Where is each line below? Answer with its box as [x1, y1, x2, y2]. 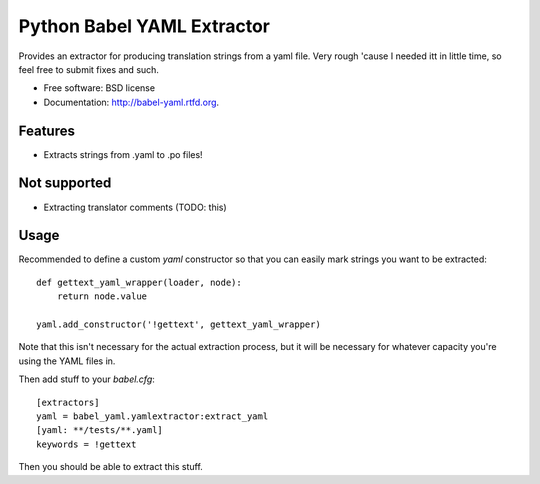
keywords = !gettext [36, 438, 137, 450]
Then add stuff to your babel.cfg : [18, 373, 155, 385]
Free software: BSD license [43, 82, 155, 94]
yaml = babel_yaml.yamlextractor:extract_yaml [36, 410, 269, 422]
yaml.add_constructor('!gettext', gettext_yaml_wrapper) [36, 319, 322, 330]
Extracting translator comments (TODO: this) [43, 201, 227, 213]
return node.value [56, 291, 148, 302]
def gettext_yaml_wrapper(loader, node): [36, 276, 242, 288]
